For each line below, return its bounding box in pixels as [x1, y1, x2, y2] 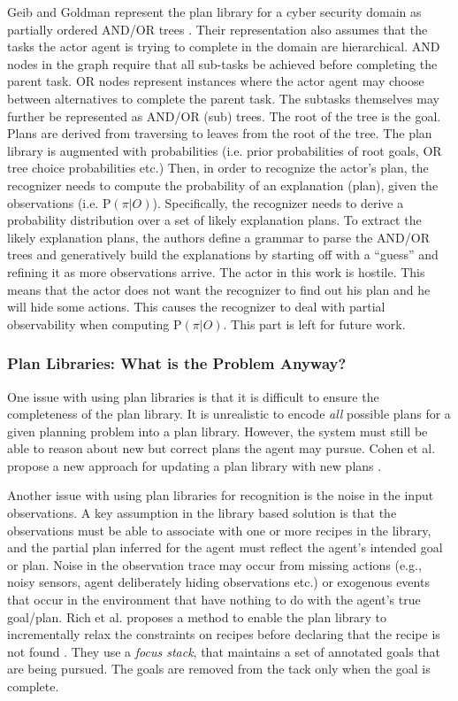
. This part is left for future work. [223, 314, 406, 333]
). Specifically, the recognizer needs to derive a [152, 193, 404, 212]
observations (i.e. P [7, 193, 111, 212]
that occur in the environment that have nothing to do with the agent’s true [7, 590, 421, 609]
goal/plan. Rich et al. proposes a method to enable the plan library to [7, 607, 387, 626]
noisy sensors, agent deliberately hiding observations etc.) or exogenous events [7, 573, 430, 591]
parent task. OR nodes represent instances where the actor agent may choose [7, 72, 424, 90]
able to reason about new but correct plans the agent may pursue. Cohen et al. [7, 439, 436, 458]
